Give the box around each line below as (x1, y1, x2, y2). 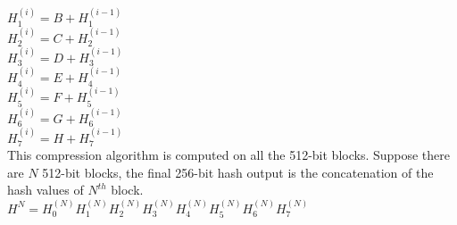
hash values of (7, 180, 84, 199)
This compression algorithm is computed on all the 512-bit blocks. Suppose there (7, 146, 451, 164)
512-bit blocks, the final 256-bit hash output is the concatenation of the (42, 162, 434, 181)
